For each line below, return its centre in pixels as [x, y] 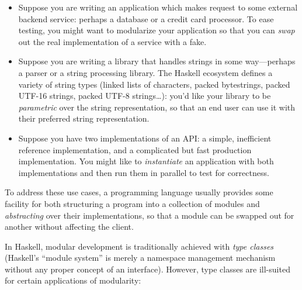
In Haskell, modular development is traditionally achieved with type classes [139, 246]
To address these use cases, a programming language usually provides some [139, 192]
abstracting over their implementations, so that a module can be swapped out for [150, 215]
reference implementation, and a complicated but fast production [135, 149]
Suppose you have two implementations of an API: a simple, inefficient [145, 138]
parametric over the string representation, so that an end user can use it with [157, 107]
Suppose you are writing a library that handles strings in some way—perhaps [157, 61]
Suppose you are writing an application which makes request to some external [158, 7]
